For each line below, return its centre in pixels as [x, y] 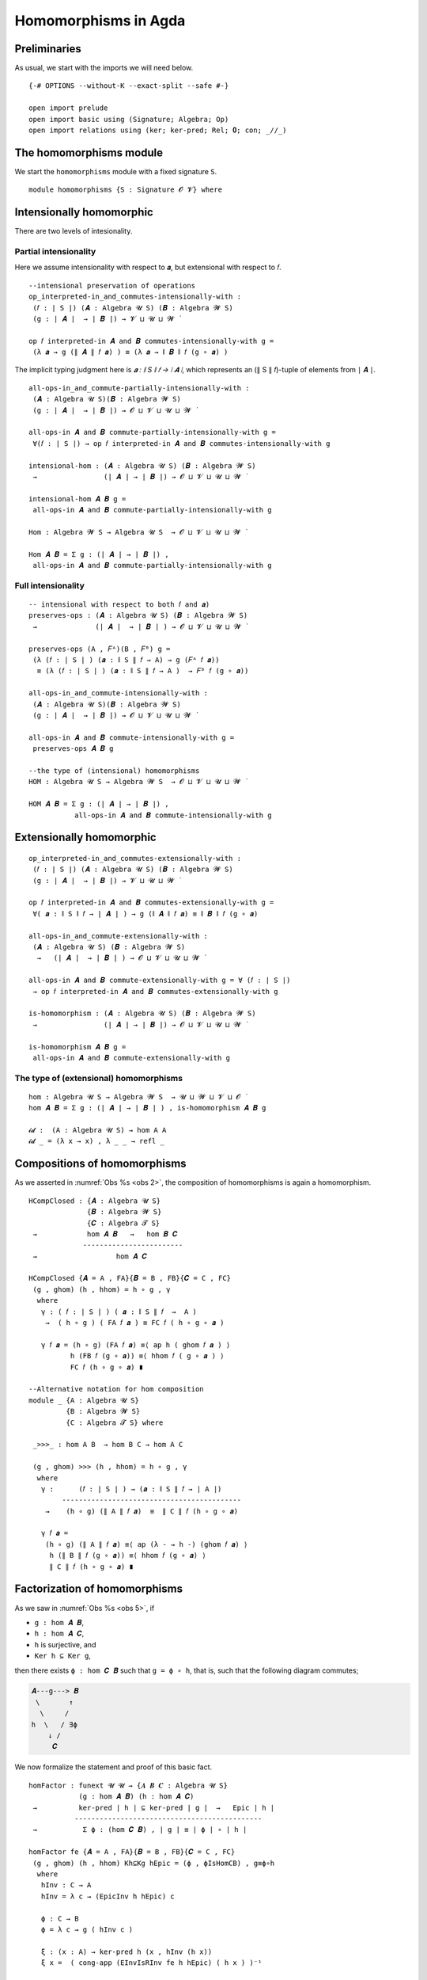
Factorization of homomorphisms [99, 1589]
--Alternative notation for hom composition [117, 1389]
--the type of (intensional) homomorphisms [114, 771]
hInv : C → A [66, 1885]
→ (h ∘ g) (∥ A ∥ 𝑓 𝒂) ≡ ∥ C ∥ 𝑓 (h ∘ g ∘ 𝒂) [142, 1511]
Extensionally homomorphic [86, 838]
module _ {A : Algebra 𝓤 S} [84, 1400]
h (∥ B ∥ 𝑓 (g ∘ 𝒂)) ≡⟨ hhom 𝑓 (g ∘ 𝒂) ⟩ [128, 1555]
